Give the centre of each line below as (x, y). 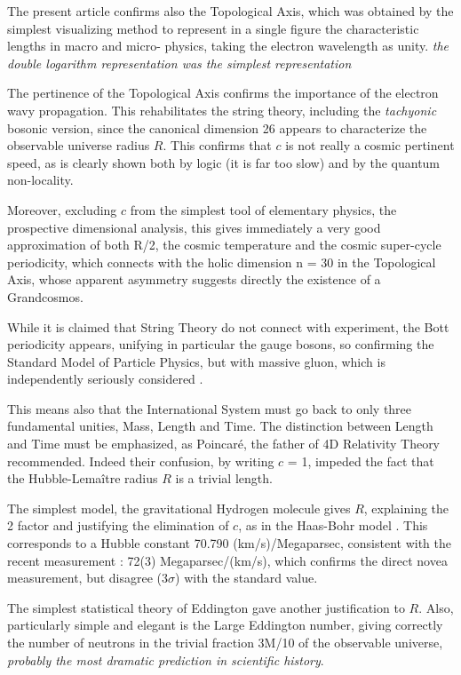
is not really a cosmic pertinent (370, 145)
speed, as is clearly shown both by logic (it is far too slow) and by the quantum (224, 162)
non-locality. (40, 180)
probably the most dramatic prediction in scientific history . (166, 659)
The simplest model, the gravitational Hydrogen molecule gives (179, 508)
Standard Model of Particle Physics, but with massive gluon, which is (196, 361)
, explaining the (406, 508)
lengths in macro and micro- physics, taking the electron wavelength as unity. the (228, 46)
